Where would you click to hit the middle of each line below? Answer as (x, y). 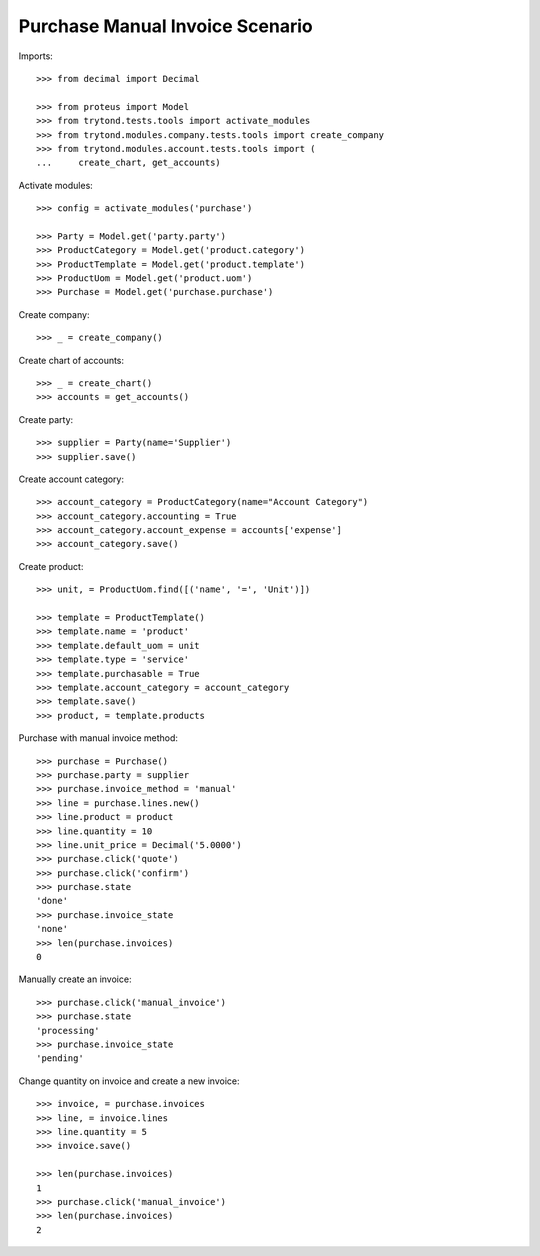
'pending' (60, 1058)
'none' (52, 929)
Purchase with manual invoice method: (98, 738)
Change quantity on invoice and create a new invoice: (129, 1081)
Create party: (46, 419)
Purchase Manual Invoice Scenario (166, 26)
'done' (52, 901)
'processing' (68, 1030)
